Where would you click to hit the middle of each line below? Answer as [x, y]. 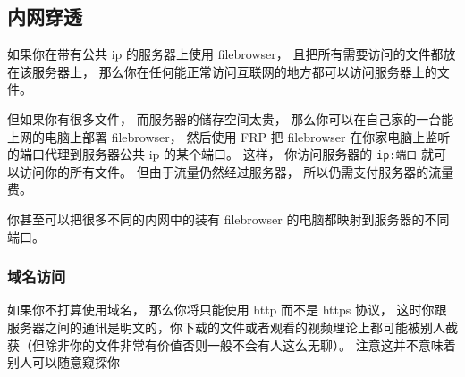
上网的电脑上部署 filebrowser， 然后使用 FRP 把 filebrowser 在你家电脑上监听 [229, 136]
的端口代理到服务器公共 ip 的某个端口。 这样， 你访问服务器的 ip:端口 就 [220, 154]
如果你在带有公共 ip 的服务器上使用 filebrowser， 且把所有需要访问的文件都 [225, 54]
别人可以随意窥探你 [63, 362]
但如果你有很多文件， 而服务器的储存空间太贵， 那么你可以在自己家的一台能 [231, 118]
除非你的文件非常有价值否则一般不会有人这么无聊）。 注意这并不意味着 [250, 344]
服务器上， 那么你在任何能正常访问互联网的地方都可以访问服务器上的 [234, 71]
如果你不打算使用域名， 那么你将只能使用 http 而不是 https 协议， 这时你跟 [227, 310]
